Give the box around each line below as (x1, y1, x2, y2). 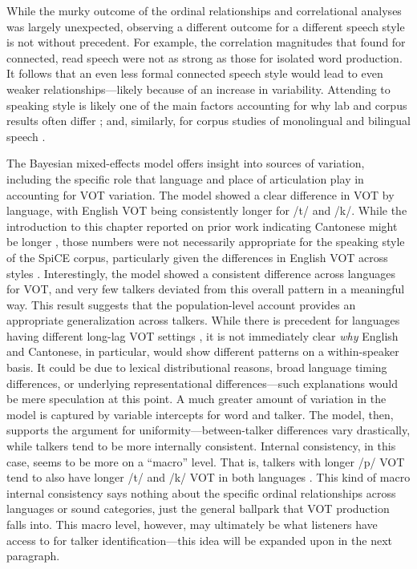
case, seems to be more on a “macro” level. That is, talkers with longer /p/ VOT (6, 453, 405, 470)
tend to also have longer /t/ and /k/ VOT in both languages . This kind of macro (6, 469, 411, 486)
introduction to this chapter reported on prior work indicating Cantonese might (6, 217, 398, 234)
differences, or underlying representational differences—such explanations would (6, 374, 398, 391)
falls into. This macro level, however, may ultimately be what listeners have (6, 516, 378, 532)
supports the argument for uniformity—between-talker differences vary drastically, (6, 422, 411, 438)
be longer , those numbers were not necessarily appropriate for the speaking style (6, 233, 405, 250)
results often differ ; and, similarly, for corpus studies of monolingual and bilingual (6, 112, 411, 129)
